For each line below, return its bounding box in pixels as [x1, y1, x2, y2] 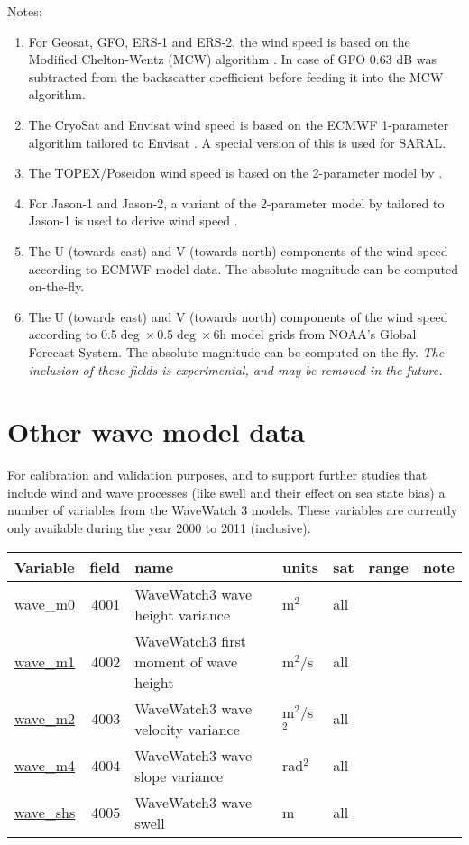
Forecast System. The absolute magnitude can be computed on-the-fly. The [28, 342, 445, 361]
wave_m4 [14, 755, 76, 776]
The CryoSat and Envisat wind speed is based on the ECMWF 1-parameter [28, 115, 449, 133]
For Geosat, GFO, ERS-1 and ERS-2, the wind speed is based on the [28, 32, 410, 51]
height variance [134, 603, 231, 625]
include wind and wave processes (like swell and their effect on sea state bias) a [7, 482, 446, 501]
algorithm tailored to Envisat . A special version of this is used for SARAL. [28, 133, 446, 152]
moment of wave [134, 650, 237, 672]
